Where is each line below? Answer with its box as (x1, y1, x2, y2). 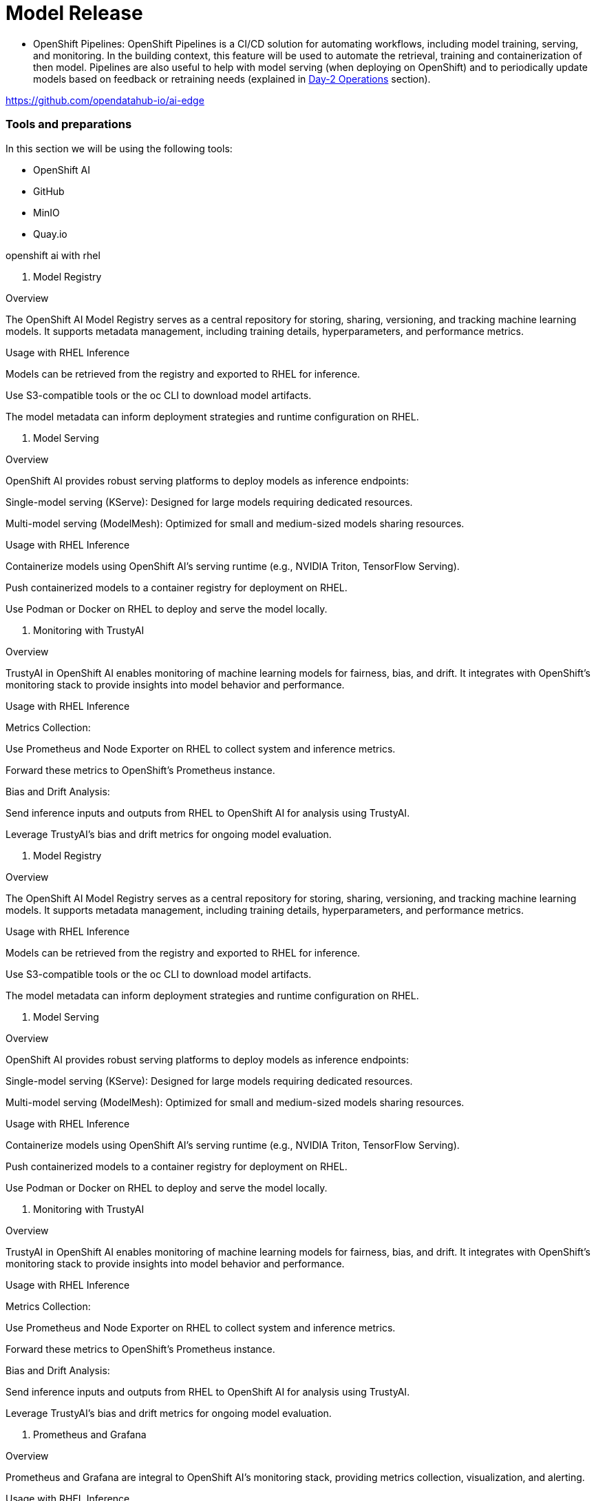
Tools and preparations (6, 117, 132, 132)
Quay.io (33, 227, 67, 240)
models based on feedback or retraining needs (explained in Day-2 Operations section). (33, 72, 431, 85)
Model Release (6, 1, 143, 25)
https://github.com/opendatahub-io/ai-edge (6, 94, 204, 106)
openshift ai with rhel (6, 249, 100, 261)
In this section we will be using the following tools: (6, 142, 233, 154)
